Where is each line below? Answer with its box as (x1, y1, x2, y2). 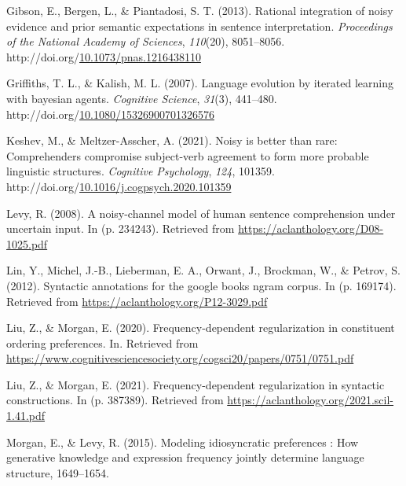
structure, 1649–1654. (6, 464, 109, 480)
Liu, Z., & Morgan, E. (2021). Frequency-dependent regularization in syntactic (6, 376, 385, 392)
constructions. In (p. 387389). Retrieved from (6, 392, 224, 408)
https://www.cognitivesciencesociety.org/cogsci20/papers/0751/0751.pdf (6, 350, 354, 366)
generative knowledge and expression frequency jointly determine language (6, 449, 364, 466)
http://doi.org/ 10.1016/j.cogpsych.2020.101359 (6, 178, 232, 194)
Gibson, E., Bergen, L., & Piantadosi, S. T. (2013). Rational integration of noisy (6, 2, 393, 18)
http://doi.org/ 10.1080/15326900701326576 (6, 105, 214, 122)
